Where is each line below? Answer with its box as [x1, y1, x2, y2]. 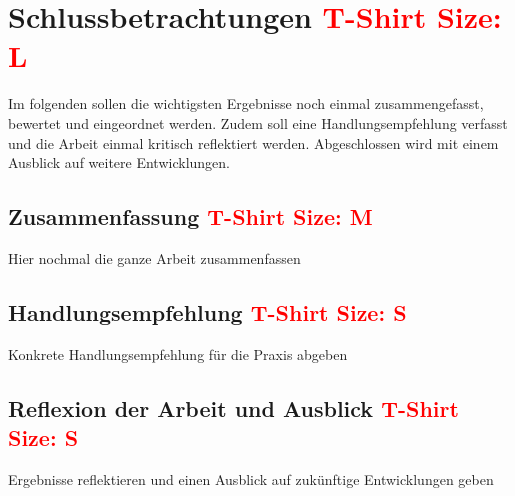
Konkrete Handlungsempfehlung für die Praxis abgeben [8, 343, 348, 364]
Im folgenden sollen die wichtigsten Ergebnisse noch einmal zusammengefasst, [8, 93, 484, 114]
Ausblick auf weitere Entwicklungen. [8, 152, 230, 173]
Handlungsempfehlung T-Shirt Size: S [8, 296, 407, 327]
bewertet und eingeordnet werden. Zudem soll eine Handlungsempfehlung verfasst [8, 112, 508, 133]
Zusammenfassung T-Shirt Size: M [8, 201, 373, 232]
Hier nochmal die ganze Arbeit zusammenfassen [8, 247, 301, 268]
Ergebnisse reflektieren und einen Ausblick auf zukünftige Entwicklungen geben [8, 468, 494, 489]
